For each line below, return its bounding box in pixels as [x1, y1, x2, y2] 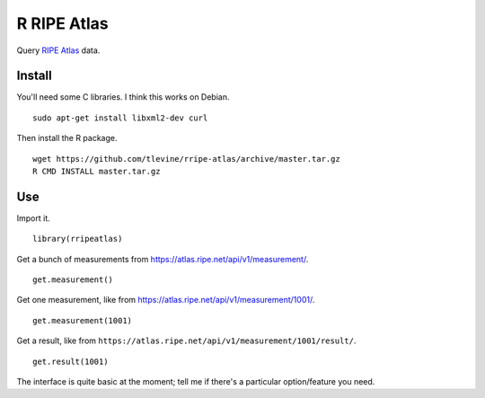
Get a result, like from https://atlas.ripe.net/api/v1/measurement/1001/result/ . [16, 335, 357, 346]
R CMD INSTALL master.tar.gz [32, 166, 161, 177]
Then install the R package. [16, 133, 118, 144]
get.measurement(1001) [32, 315, 133, 325]
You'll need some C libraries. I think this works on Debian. [16, 92, 230, 102]
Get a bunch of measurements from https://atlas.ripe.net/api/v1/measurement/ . [16, 253, 309, 264]
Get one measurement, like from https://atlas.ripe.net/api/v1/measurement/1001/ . [16, 295, 315, 305]
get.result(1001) [32, 356, 109, 367]
